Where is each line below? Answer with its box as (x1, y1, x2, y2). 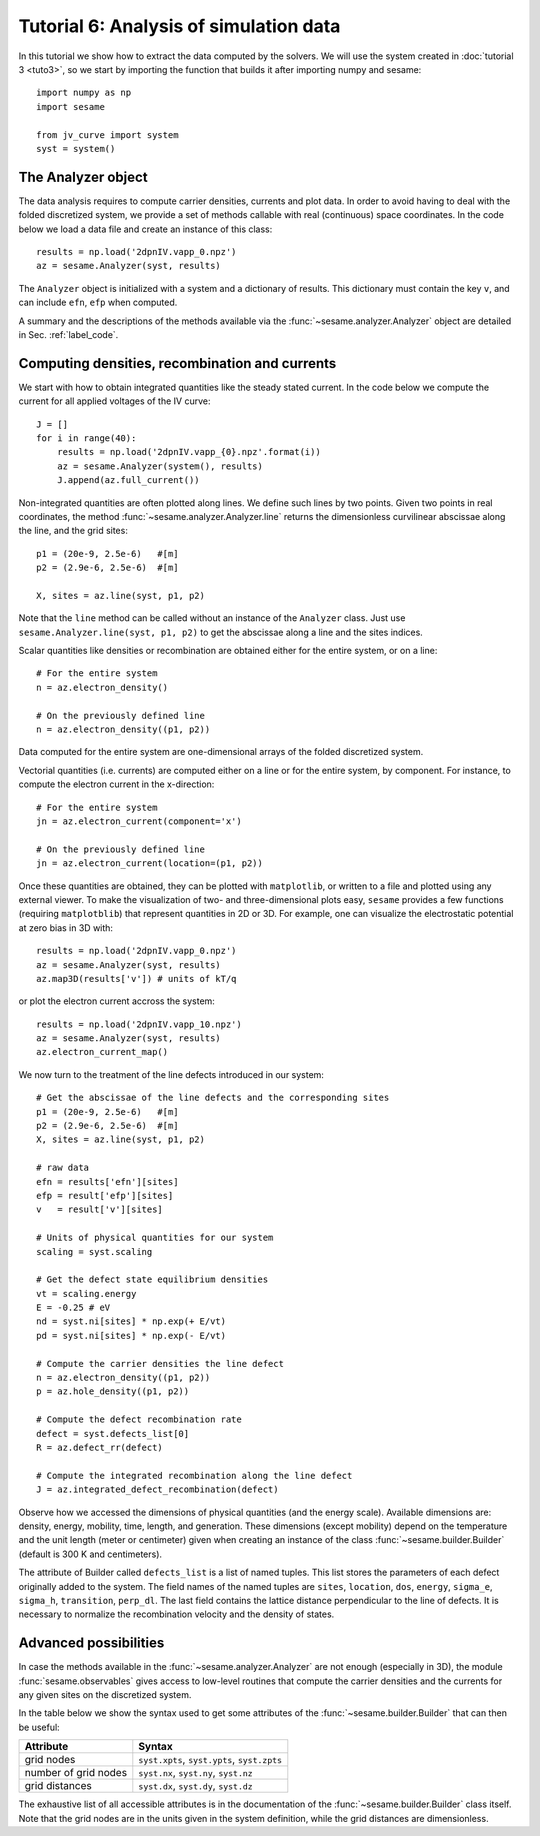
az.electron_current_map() (36, 1046, 169, 1058)
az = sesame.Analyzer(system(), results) (56, 460, 264, 472)
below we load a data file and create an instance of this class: (18, 223, 273, 235)
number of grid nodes (24, 1766, 128, 1780)
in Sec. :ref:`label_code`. (18, 328, 119, 340)
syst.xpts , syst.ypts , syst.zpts (138, 1753, 283, 1767)
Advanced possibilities (18, 1635, 165, 1652)
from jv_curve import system (36, 129, 179, 140)
